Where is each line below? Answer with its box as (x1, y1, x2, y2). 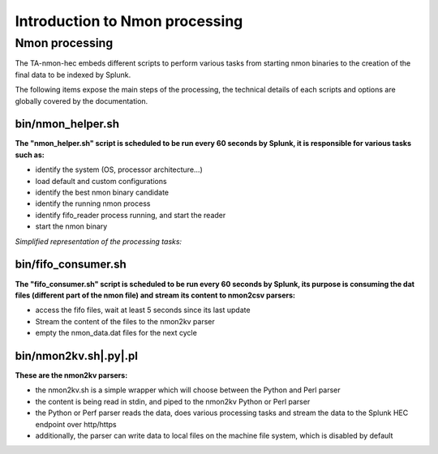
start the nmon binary (35, 221, 108, 231)
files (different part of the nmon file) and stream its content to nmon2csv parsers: (15, 290, 296, 300)
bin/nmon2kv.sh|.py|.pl (15, 349, 138, 362)
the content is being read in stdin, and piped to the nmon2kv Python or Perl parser (35, 396, 311, 406)
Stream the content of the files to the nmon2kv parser (35, 316, 215, 326)
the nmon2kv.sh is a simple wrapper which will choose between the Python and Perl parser (35, 385, 341, 395)
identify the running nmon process (35, 199, 151, 208)
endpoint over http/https (35, 419, 117, 429)
